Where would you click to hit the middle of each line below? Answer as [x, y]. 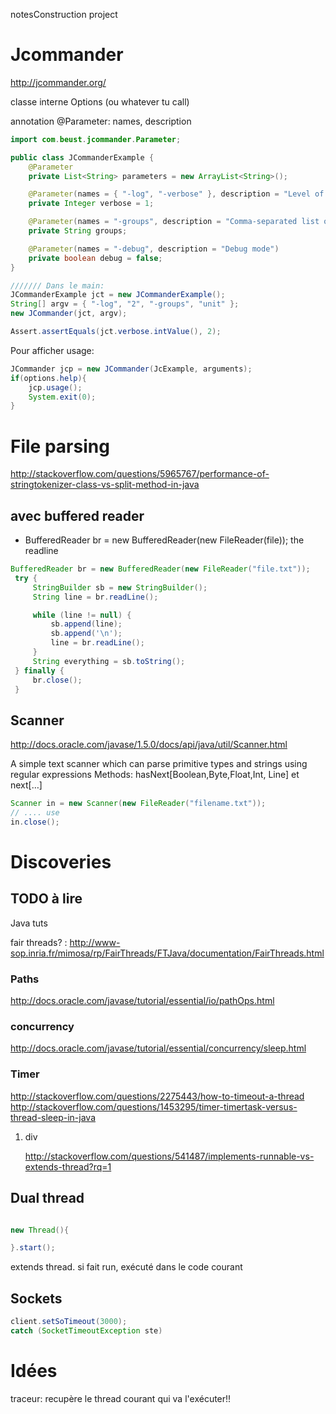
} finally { [39, 670]
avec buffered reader [77, 515]
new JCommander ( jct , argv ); [69, 314]
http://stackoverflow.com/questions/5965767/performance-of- [140, 474]
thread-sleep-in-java [53, 1117]
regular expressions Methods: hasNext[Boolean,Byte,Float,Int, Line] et [155, 775]
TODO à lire [46, 899]
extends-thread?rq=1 [68, 1166]
